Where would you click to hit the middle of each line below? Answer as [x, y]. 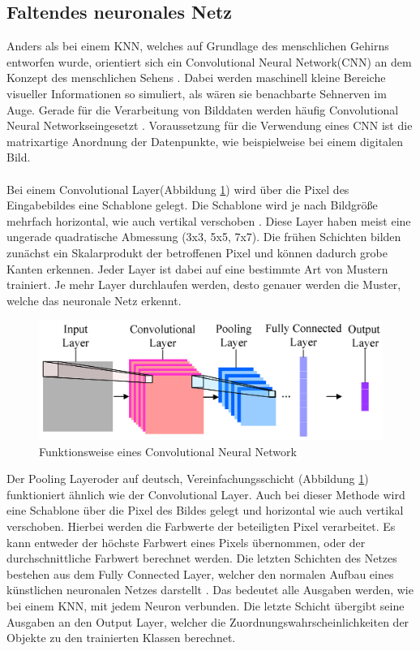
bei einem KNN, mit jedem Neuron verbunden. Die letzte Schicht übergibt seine [206, 606]
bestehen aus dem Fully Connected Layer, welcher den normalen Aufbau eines [200, 573]
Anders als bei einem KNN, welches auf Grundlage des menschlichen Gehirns [198, 46]
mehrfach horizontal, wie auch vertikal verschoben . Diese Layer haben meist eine [209, 220]
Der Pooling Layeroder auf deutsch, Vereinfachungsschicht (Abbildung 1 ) [188, 479]
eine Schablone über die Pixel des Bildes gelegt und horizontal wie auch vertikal [205, 510]
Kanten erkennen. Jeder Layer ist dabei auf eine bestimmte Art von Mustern [197, 268]
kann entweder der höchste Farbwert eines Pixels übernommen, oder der [186, 542]
